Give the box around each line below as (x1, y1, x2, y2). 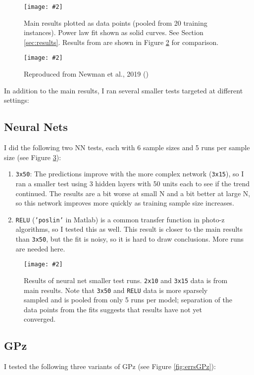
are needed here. (15, 243, 65, 253)
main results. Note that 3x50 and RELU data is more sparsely (24, 285, 208, 295)
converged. (24, 314, 56, 324)
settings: (4, 95, 29, 105)
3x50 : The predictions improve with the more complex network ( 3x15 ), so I (15, 168, 244, 179)
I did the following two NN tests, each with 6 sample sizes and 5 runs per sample (4, 142, 250, 153)
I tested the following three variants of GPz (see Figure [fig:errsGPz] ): (4, 361, 216, 372)
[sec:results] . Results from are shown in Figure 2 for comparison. (24, 37, 219, 47)
